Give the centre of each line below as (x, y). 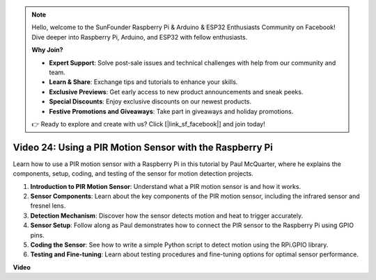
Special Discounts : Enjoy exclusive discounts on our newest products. (150, 101)
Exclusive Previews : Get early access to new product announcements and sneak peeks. (176, 92)
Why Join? (47, 50)
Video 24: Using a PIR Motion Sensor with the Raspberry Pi (143, 147)
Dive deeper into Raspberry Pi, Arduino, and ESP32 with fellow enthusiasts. (140, 37)
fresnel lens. (48, 206)
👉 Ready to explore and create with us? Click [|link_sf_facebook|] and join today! (148, 124)
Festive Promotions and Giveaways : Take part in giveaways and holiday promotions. (171, 111)
